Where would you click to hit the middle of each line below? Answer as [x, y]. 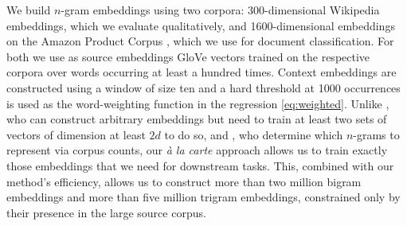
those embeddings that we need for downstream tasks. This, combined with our [200, 165]
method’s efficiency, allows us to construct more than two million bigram [184, 181]
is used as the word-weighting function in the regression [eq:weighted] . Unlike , [198, 103]
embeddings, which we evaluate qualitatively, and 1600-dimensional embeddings [201, 25]
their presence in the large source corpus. [106, 212]
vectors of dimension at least [76, 134]
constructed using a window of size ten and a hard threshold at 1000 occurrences [203, 87]
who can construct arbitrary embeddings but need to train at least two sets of [197, 119]
